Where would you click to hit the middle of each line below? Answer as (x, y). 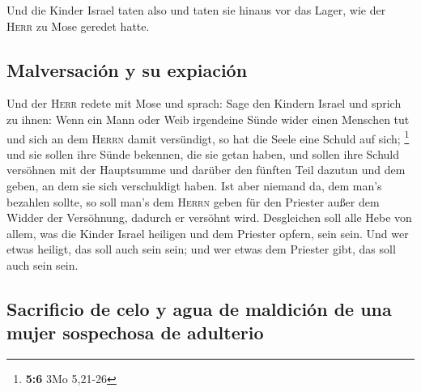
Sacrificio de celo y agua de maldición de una (199, 308)
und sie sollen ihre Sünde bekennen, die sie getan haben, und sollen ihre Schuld (203, 153)
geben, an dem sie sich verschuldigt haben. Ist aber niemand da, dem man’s (194, 186)
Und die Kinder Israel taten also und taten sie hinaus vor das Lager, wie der (196, 10)
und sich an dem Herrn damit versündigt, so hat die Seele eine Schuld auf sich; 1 (208, 137)
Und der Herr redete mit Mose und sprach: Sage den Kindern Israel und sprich (204, 103)
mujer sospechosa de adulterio (135, 332)
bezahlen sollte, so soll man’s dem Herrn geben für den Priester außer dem (193, 201)
